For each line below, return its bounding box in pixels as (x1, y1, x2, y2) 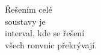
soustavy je (5, 15, 46, 27)
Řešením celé (5, 3, 52, 15)
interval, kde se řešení (5, 27, 85, 39)
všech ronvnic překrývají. (5, 38, 97, 51)
